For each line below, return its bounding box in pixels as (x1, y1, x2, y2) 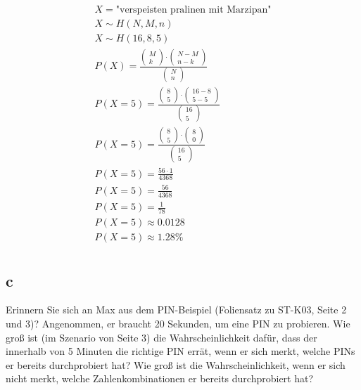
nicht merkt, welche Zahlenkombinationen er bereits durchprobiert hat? (6, 371, 314, 386)
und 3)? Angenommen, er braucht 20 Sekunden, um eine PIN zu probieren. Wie (6, 316, 350, 331)
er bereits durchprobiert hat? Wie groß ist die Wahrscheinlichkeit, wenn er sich (6, 357, 346, 372)
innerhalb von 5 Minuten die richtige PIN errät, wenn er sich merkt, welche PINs (6, 344, 355, 358)
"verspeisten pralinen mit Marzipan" (115, 5, 272, 15)
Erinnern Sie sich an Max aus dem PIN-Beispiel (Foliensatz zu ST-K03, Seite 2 (6, 302, 347, 317)
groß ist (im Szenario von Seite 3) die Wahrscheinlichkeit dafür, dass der (6, 330, 317, 344)
